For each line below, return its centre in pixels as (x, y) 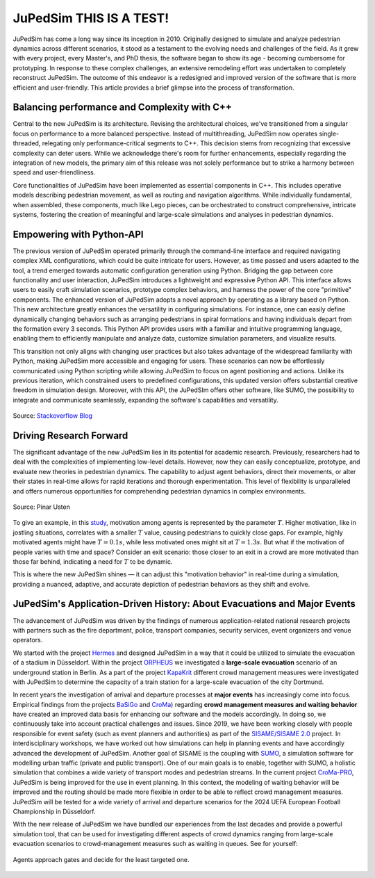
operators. (28, 640)
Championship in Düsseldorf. (55, 811)
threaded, (27, 143)
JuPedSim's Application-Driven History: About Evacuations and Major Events (184, 604)
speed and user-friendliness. (54, 172)
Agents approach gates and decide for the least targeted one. (101, 859)
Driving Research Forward (70, 436)
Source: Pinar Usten (42, 507)
